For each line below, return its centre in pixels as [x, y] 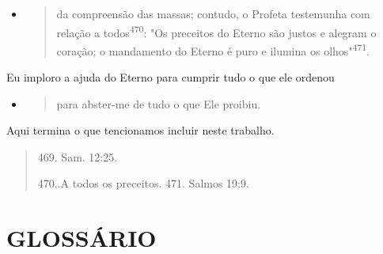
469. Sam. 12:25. [78, 156]
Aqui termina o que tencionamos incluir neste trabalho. [140, 130]
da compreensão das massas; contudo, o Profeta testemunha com [213, 13]
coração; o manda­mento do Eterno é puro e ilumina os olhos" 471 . [213, 49]
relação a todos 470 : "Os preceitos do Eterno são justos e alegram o [216, 31]
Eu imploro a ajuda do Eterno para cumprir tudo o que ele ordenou [171, 77]
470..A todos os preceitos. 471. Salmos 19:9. [143, 183]
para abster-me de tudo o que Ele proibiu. [159, 103]
